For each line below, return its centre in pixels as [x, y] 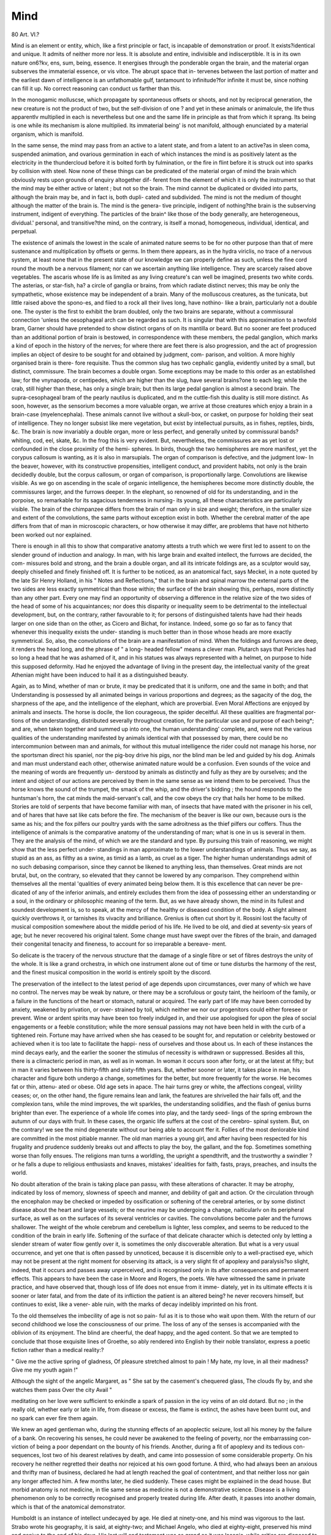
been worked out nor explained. [51, 535]
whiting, [21, 440]
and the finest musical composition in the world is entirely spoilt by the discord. [111, 973]
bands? [289, 432]
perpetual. [25, 231]
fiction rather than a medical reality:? [58, 1350]
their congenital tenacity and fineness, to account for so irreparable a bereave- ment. [119, 944]
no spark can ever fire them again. [55, 1418]
